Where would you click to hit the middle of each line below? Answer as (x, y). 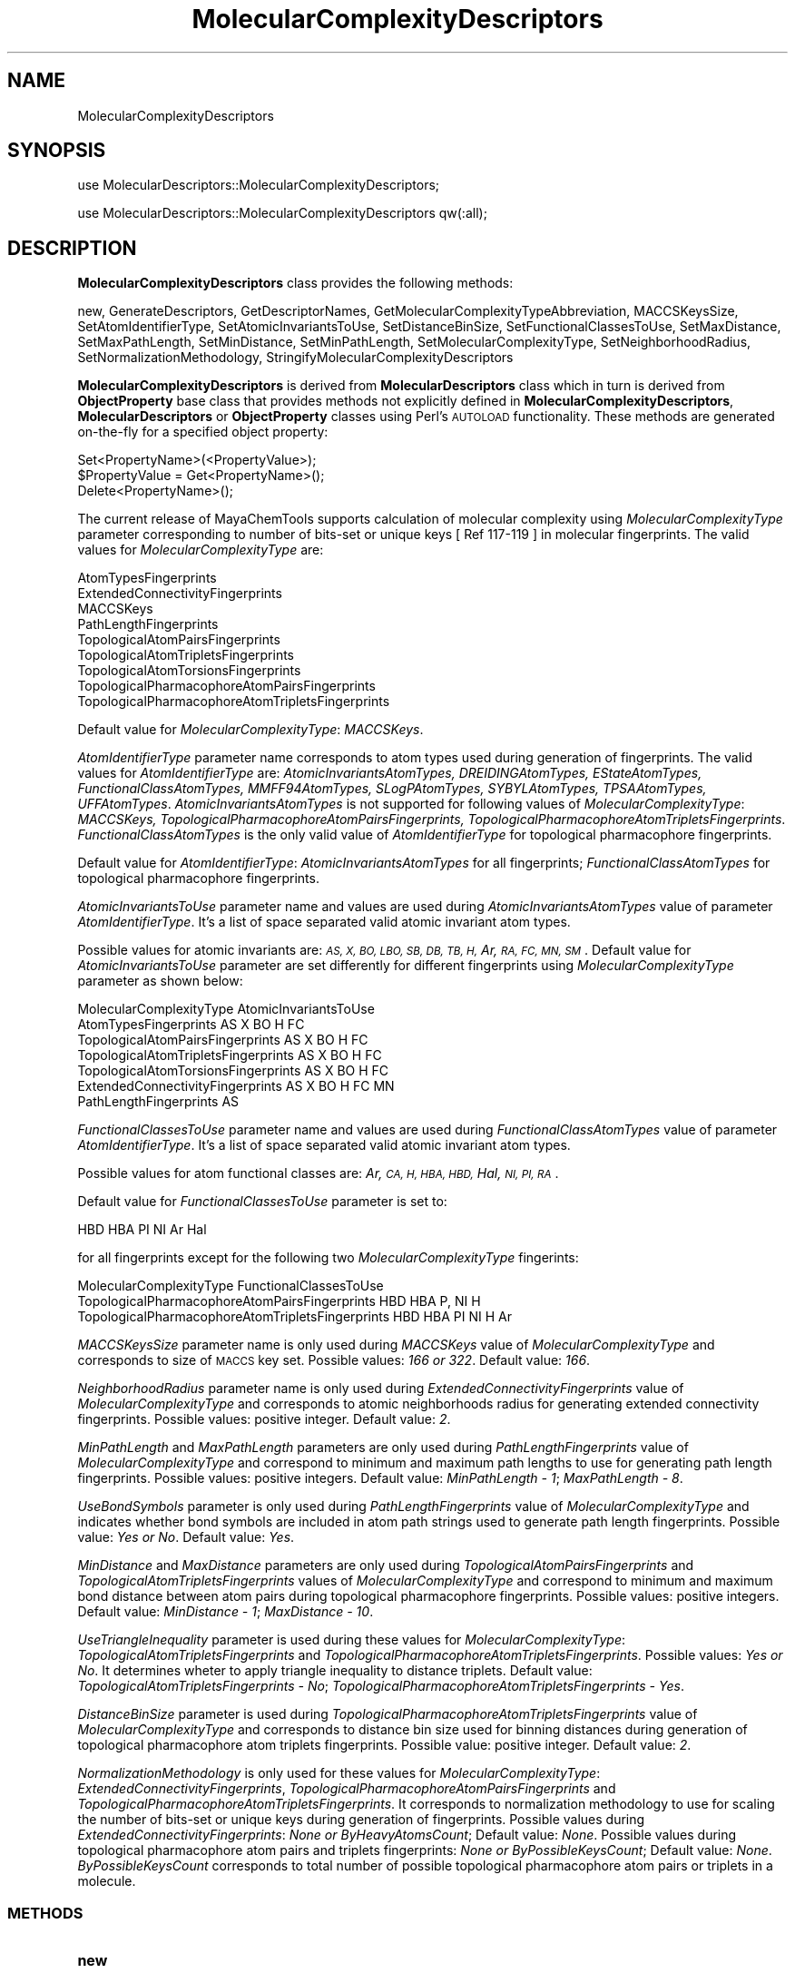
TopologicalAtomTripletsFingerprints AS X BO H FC (230, 1055)
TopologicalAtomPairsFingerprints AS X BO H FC (223, 1040)
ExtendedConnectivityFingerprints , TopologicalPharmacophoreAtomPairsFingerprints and (347, 1789)
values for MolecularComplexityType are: (201, 550)
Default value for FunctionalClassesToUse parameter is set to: (262, 1202)
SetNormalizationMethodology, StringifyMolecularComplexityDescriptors (295, 358)
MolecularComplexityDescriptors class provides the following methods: (295, 283)
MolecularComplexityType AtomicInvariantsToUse (226, 1009)
